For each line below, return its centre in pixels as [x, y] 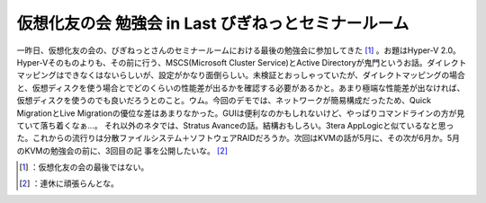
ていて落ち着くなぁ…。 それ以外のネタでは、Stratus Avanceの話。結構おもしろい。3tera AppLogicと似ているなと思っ [235, 125]
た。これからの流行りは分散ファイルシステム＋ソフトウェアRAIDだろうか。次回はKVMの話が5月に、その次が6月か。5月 [238, 138]
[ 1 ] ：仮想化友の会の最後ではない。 [84, 167]
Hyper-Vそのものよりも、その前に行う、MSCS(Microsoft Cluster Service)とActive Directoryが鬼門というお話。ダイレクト [242, 62]
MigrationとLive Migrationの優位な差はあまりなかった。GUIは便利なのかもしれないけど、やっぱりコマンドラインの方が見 [241, 113]
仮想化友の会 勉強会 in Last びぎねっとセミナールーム [213, 23]
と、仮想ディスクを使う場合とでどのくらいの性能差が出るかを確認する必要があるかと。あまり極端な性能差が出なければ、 [241, 88]
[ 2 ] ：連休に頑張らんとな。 [69, 183]
